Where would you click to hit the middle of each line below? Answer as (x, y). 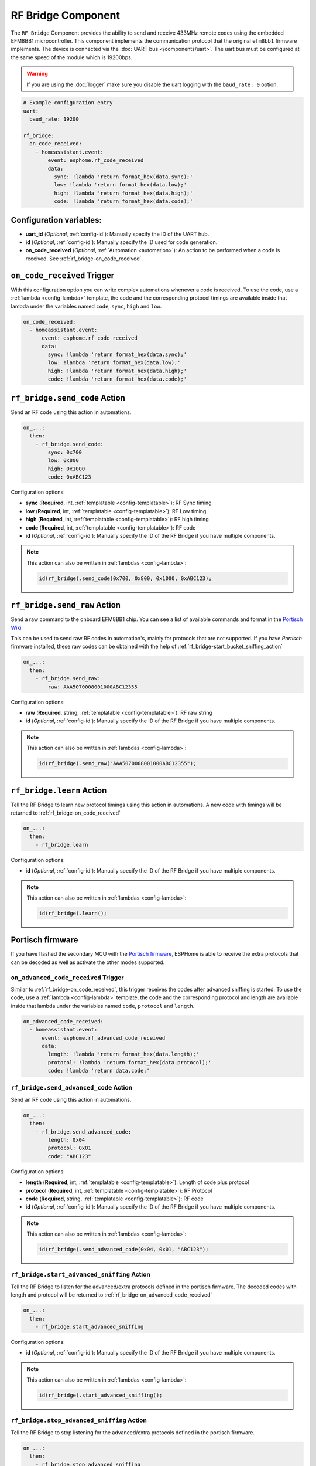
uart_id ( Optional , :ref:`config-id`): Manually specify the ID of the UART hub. (117, 234)
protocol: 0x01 (70, 1148)
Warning (37, 74)
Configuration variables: (56, 220)
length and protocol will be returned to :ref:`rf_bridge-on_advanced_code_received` (111, 1295)
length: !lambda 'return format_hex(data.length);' (123, 1054)
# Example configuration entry (68, 103)
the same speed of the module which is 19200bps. (72, 57)
